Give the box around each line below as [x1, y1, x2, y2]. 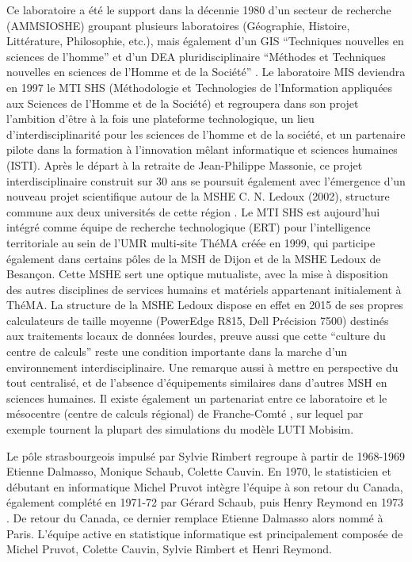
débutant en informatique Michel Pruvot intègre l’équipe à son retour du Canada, [6, 478, 403, 495]
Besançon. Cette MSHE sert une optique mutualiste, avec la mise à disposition [6, 266, 388, 282]
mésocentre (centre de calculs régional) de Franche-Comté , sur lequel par [6, 405, 364, 422]
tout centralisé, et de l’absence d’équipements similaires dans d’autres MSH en [6, 374, 387, 391]
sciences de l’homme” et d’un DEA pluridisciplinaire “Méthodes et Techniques [6, 48, 386, 64]
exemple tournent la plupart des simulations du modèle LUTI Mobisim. [6, 421, 354, 438]
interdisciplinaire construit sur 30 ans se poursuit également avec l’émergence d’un [6, 172, 406, 189]
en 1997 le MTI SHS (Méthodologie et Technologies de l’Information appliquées [6, 78, 393, 95]
